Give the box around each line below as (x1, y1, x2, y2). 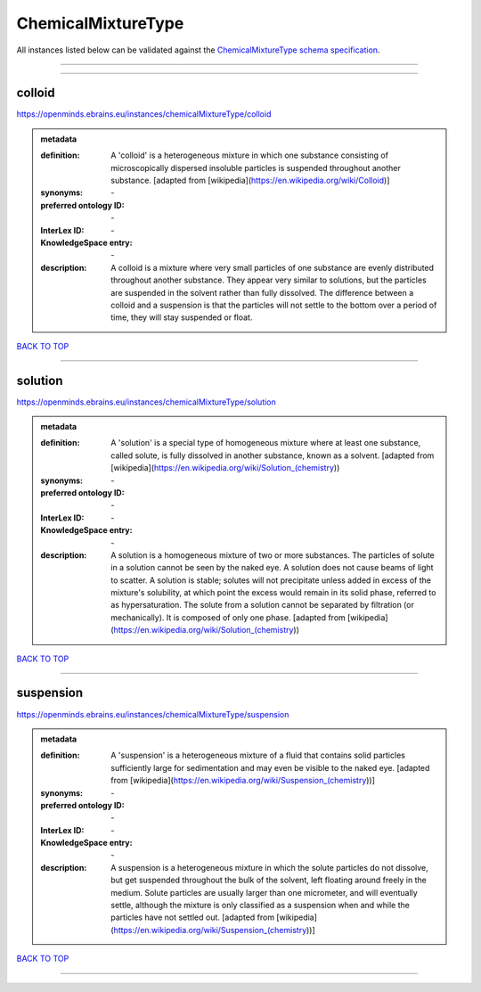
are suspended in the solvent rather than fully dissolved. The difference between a (110, 287, 414, 298)
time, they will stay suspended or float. (110, 312, 253, 323)
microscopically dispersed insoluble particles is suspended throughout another (110, 162, 401, 173)
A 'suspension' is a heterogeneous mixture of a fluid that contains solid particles (110, 750, 405, 761)
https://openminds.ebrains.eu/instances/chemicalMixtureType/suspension (16, 709, 289, 719)
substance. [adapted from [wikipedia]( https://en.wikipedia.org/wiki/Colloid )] (110, 175, 390, 186)
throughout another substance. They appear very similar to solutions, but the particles (110, 275, 427, 285)
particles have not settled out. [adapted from (110, 912, 275, 922)
